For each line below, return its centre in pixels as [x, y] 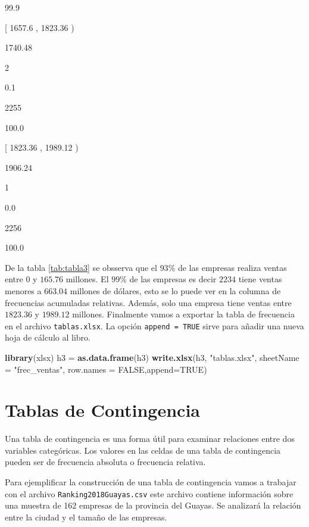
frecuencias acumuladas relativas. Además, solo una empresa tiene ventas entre [148, 302]
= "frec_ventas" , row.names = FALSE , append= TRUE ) [106, 369]
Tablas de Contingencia [102, 410]
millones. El [87, 279]
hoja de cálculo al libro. [48, 337]
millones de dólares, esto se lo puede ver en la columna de [175, 290]
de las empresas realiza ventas [232, 267]
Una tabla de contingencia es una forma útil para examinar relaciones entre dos [150, 439]
